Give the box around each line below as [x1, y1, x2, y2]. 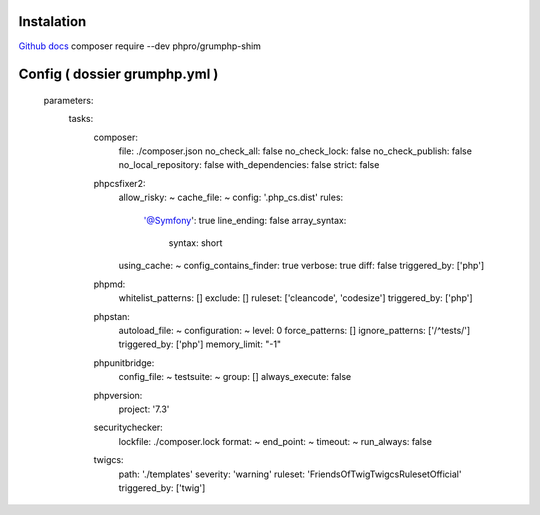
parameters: [43, 94, 94, 106]
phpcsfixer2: [93, 177, 146, 189]
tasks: [68, 113, 94, 125]
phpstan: [93, 310, 130, 322]
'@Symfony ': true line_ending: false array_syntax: [143, 214, 347, 226]
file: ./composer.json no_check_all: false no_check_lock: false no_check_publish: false [118, 145, 472, 157]
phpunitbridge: [93, 356, 155, 369]
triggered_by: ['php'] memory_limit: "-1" [118, 338, 282, 350]
